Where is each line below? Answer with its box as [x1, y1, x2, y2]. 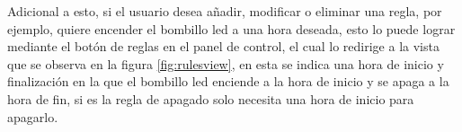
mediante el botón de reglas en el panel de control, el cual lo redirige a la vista [7, 37, 440, 56]
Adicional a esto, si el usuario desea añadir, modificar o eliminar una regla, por [7, 2, 442, 20]
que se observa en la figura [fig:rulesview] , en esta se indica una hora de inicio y [7, 54, 444, 73]
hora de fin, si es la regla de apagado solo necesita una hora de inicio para [7, 89, 414, 108]
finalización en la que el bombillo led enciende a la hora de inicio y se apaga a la [7, 72, 449, 91]
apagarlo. [7, 107, 58, 126]
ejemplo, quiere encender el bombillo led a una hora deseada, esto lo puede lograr [7, 19, 456, 38]
